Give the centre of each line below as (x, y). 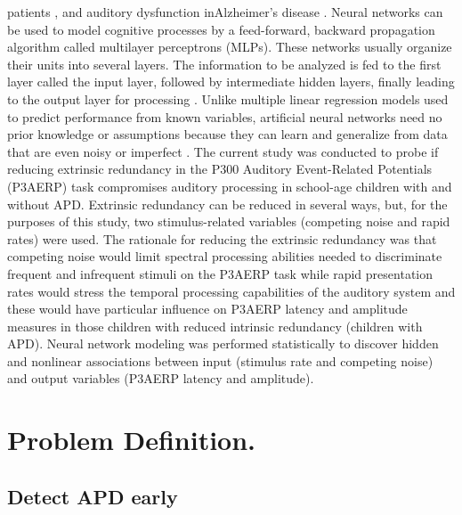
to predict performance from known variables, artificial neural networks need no (225, 116)
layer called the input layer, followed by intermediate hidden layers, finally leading (231, 82)
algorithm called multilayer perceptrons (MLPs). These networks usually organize (230, 47)
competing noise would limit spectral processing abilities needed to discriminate (225, 256)
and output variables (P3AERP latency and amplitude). (161, 378)
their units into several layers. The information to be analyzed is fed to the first (224, 64)
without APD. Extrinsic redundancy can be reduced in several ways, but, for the (227, 204)
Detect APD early (93, 496)
